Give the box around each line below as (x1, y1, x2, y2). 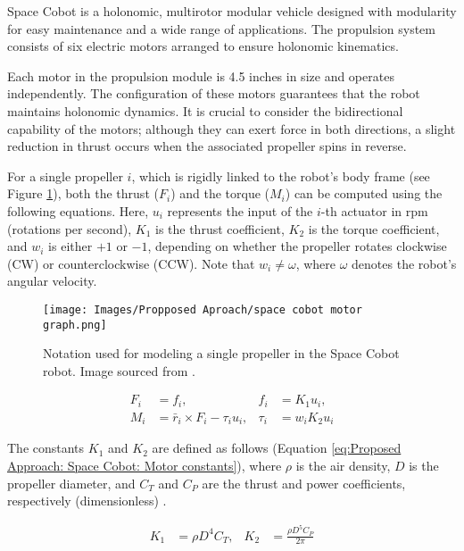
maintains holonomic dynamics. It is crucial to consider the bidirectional (7, 101, 403, 120)
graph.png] (43, 318, 107, 331)
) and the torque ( (170, 184, 270, 203)
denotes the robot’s (352, 254, 457, 272)
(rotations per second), (7, 219, 132, 238)
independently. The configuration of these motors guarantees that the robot (7, 84, 420, 103)
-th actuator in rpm (320, 201, 428, 220)
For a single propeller (7, 166, 123, 185)
